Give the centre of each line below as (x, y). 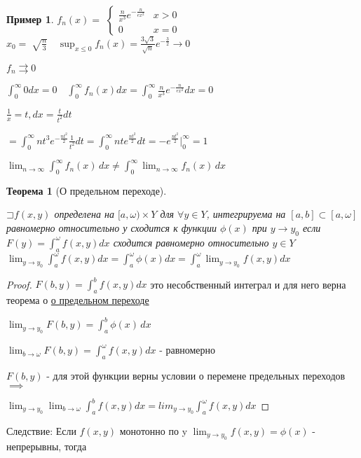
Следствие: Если (41, 430)
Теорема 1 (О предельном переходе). (87, 190)
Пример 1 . (30, 19)
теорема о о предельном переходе (78, 300)
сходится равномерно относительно (191, 242)
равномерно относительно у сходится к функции (111, 228)
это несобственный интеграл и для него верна (248, 284)
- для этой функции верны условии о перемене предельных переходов (196, 375)
